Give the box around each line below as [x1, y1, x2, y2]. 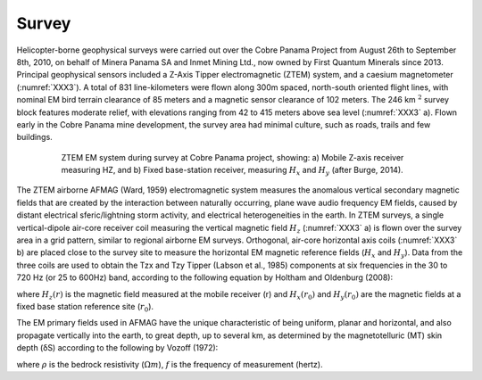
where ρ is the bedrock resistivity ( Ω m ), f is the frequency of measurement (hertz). [16, 359, 323, 369]
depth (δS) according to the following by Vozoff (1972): [16, 343, 219, 353]
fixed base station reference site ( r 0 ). [16, 301, 154, 314]
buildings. [16, 132, 53, 143]
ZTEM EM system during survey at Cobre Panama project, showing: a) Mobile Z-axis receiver [61, 152, 404, 162]
